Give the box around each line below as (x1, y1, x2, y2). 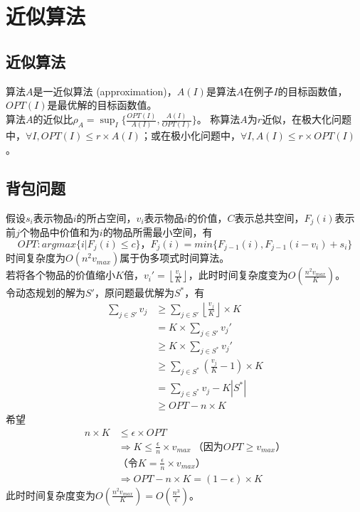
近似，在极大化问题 (262, 112, 352, 127)
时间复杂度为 (6, 250, 65, 265)
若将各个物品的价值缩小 (6, 267, 115, 282)
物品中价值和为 (29, 225, 100, 240)
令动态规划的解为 (6, 285, 85, 300)
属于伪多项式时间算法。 (120, 250, 230, 265)
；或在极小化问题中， (140, 128, 240, 143)
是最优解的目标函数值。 (47, 97, 157, 112)
